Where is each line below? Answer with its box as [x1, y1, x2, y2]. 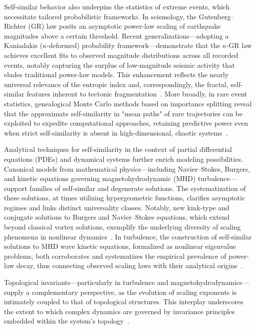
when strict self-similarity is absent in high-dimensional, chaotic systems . [4, 127, 228, 138]
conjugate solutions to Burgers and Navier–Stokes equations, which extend [4, 212, 230, 222]
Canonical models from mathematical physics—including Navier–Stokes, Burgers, [4, 163, 250, 174]
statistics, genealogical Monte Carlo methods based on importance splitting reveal [4, 98, 252, 108]
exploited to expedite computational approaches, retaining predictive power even [4, 118, 248, 128]
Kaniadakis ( [4, 40, 43, 50]
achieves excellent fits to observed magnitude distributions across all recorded [4, 49, 238, 60]
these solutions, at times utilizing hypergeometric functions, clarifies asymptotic [4, 192, 245, 203]
